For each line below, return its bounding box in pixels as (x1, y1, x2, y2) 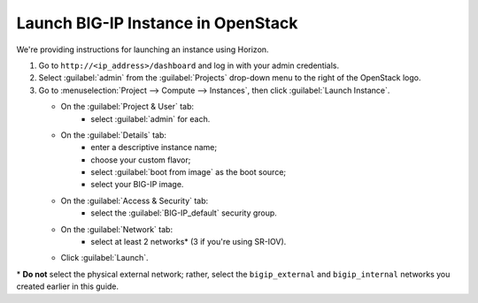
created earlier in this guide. (16, 281, 119, 292)
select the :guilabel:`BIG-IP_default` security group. (90, 208, 278, 218)
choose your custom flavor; (90, 155, 191, 165)
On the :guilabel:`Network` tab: (60, 223, 173, 234)
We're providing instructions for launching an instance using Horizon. (16, 44, 269, 55)
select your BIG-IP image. (90, 179, 184, 190)
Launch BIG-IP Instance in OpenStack (16, 13, 298, 33)
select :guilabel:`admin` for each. (90, 113, 211, 124)
